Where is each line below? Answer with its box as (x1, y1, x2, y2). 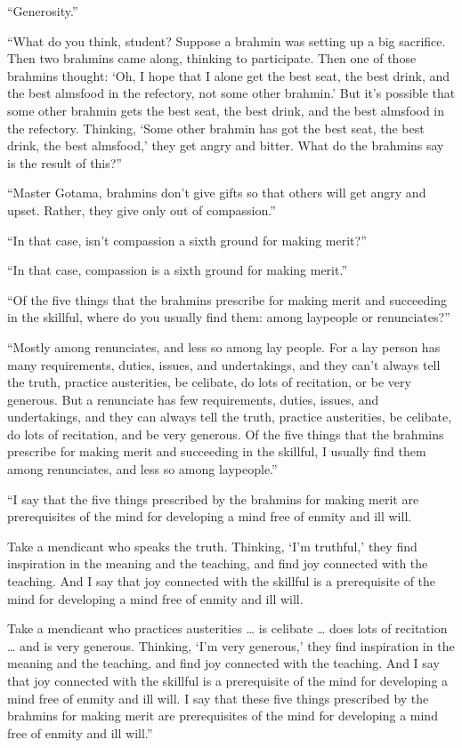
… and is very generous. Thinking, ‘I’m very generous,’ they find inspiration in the (7, 636, 455, 655)
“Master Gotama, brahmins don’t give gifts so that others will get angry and (7, 183, 426, 202)
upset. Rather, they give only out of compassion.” (7, 200, 276, 219)
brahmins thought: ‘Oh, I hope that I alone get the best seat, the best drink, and (7, 66, 450, 84)
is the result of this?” (7, 153, 122, 172)
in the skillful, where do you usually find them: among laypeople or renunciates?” (7, 308, 450, 326)
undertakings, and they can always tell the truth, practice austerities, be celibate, (7, 407, 452, 426)
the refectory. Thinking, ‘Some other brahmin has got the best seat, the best (7, 118, 425, 137)
